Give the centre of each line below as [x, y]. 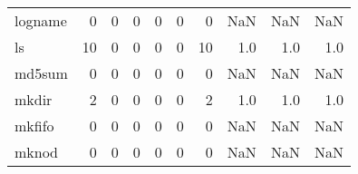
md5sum [41, 73]
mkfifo [34, 126]
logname [41, 20]
